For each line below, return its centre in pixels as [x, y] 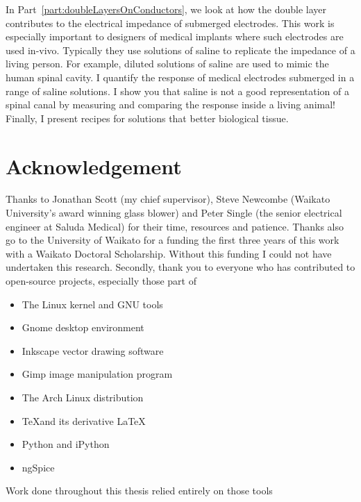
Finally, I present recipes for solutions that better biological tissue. [147, 118]
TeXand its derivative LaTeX [84, 420]
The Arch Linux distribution [83, 397]
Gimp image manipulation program [97, 374]
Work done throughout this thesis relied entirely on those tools [139, 491]
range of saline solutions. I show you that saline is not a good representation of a [177, 91]
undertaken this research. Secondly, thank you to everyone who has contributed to [180, 267]
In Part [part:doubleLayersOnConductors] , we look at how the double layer [166, 9]
